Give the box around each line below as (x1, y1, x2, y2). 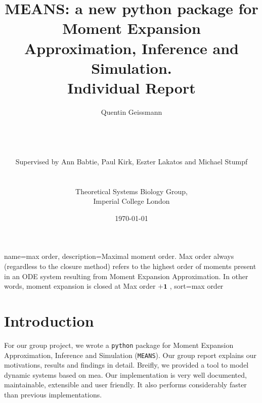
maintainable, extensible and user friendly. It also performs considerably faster (4, 379, 247, 390)
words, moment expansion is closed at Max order (4, 281, 156, 291)
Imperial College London (93, 196, 170, 206)
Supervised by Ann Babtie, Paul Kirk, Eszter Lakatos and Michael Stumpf (15, 156, 248, 166)
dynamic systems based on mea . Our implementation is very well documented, (4, 369, 247, 380)
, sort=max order (169, 281, 224, 291)
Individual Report (67, 77, 196, 98)
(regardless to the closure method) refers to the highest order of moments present (4, 261, 256, 271)
